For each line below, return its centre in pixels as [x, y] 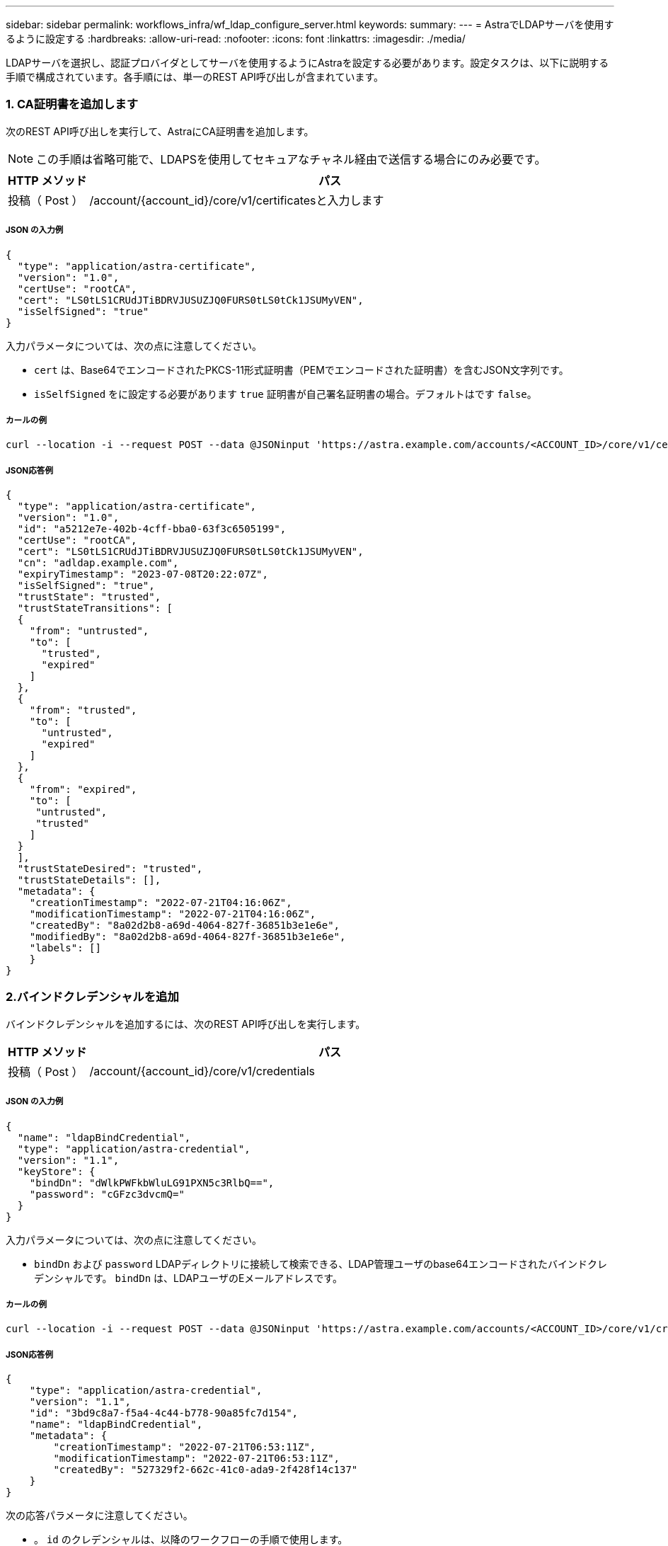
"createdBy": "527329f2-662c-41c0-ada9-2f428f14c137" [206, 1470]
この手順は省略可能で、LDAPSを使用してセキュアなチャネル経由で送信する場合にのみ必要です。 [291, 159]
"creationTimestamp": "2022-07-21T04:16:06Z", [161, 903]
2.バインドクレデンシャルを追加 [92, 997]
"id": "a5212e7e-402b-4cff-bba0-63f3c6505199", [152, 529]
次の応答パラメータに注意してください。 [99, 1516]
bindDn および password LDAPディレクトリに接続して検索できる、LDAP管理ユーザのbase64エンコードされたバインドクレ [321, 1264]
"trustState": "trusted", [89, 597]
